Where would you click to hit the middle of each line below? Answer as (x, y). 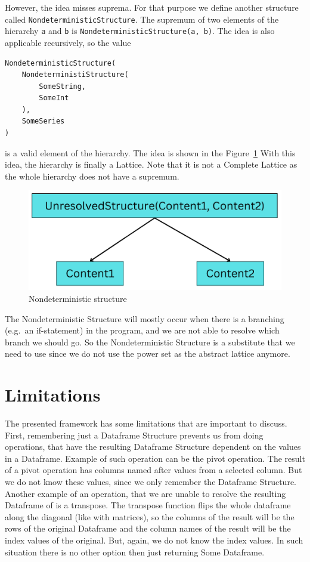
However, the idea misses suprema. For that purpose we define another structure (152, 7)
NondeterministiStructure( (75, 75)
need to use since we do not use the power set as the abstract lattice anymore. (148, 353)
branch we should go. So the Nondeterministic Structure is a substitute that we (150, 342)
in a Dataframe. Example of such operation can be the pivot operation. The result (155, 458)
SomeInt (54, 98)
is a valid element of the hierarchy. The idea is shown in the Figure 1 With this (150, 152)
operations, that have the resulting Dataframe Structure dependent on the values (153, 447)
